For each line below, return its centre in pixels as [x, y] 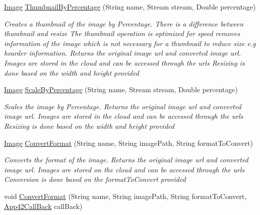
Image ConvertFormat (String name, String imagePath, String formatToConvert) [128, 143]
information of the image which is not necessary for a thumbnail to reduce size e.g [130, 43]
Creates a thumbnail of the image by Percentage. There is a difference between [124, 23]
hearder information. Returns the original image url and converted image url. [122, 53]
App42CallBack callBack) [43, 206]
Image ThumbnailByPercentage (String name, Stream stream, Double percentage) [130, 7]
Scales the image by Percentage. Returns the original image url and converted [123, 106]
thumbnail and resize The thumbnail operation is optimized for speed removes [122, 33]
